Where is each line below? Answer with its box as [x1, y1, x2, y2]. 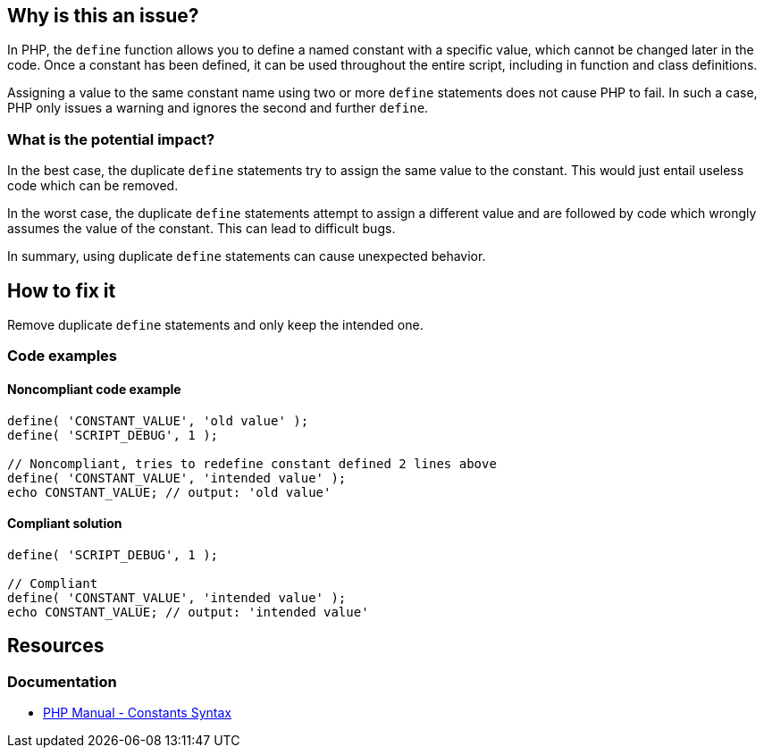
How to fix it [7, 279, 116, 302]
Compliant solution [7, 516, 122, 532]
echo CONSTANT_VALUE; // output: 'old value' [7, 484, 332, 499]
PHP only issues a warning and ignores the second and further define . [7, 100, 429, 116]
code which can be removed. [7, 178, 179, 194]
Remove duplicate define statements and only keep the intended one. [7, 317, 424, 333]
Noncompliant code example [7, 382, 181, 397]
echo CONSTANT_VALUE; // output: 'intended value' [7, 604, 369, 619]
